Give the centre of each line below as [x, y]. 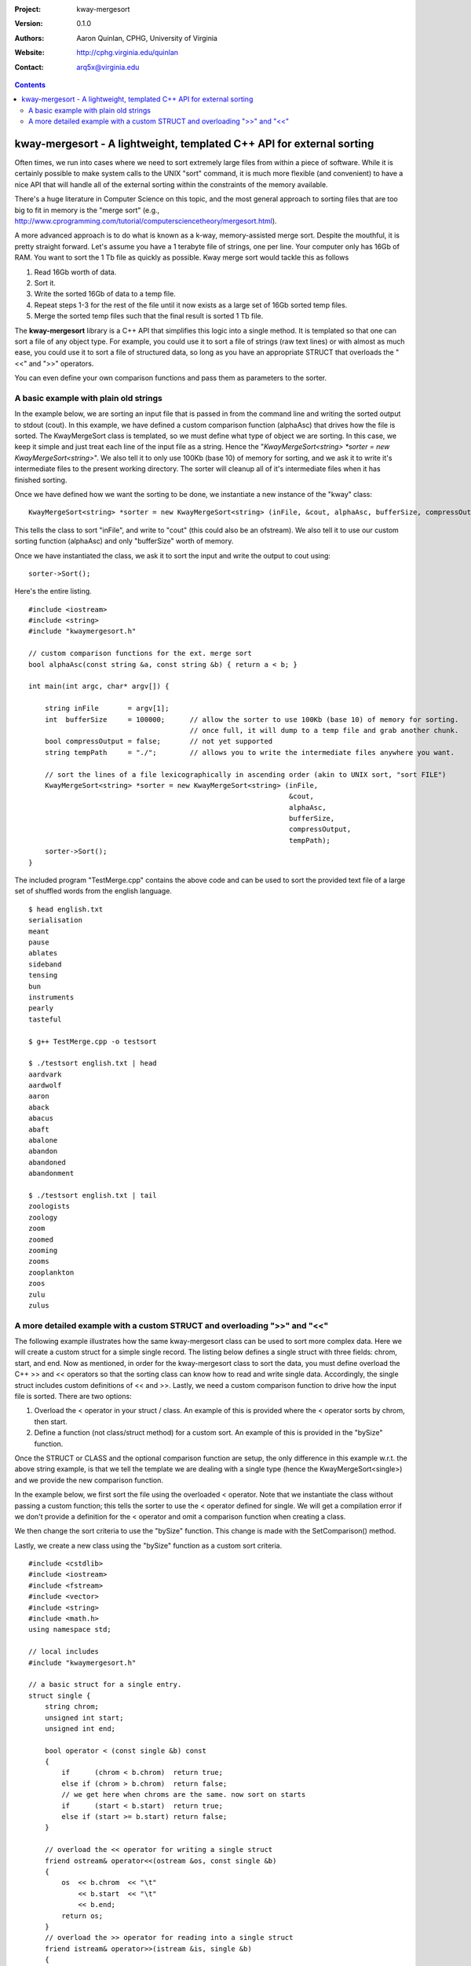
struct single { [60, 1695]
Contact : [29, 67]
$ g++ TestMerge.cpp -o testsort [93, 1041]
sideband [45, 964]
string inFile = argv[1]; [107, 709]
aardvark [45, 1074]
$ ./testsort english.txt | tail [93, 1195]
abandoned [47, 1162]
